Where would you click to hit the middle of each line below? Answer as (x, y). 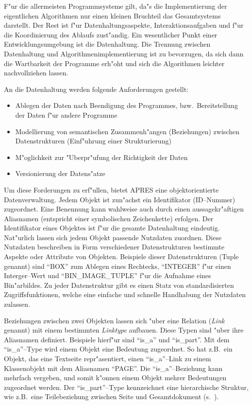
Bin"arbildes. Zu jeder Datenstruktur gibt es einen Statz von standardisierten (119, 285)
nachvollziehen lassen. (36, 73)
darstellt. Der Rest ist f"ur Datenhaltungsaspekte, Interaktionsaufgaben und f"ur (124, 25)
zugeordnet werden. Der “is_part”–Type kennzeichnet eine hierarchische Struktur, (126, 387)
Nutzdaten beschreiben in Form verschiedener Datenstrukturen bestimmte (114, 247)
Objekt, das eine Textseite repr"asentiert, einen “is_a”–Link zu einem (108, 358)
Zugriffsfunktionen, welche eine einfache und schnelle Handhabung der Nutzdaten (125, 294)
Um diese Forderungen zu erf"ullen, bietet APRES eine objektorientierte (111, 189)
